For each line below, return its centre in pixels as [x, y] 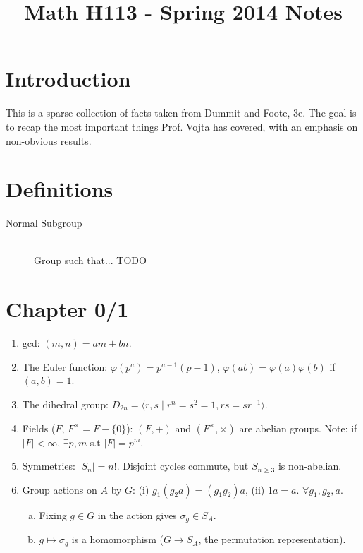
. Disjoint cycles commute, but [183, 466]
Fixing [53, 515]
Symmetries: [49, 466]
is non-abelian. [310, 466]
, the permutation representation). [272, 539]
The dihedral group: [66, 404]
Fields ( [39, 428]
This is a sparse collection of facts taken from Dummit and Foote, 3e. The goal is [181, 113]
